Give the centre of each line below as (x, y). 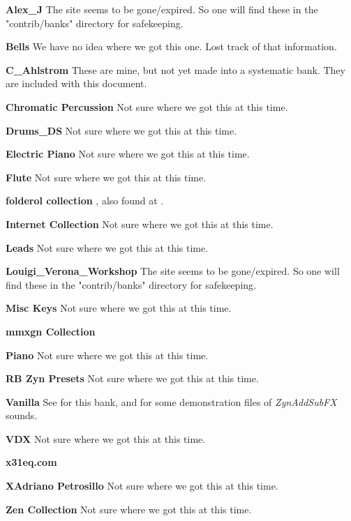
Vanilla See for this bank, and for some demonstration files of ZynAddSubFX (171, 401)
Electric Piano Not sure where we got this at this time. (128, 154)
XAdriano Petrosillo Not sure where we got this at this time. (142, 486)
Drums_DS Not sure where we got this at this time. (121, 130)
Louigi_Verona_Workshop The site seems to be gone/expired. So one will (173, 271)
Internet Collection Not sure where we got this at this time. (140, 224)
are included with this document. (76, 83)
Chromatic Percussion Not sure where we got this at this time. (147, 106)
